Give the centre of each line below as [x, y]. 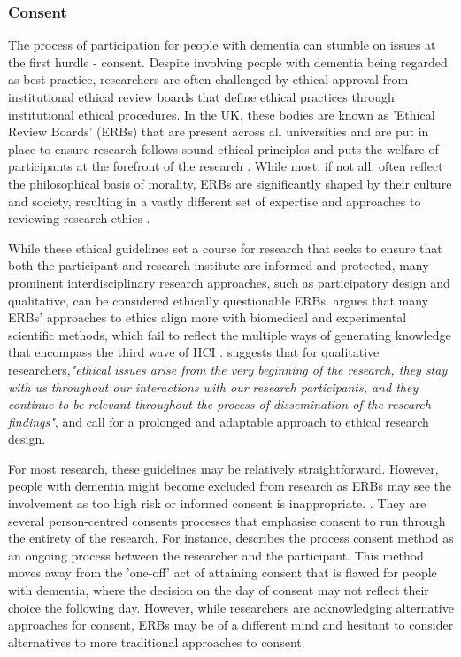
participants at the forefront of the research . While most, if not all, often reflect [226, 166]
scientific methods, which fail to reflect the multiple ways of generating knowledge [230, 334]
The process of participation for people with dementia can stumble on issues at [222, 45]
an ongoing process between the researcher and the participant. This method [216, 555]
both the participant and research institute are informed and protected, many [219, 265]
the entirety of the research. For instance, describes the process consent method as [231, 538]
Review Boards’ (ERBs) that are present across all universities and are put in [219, 131]
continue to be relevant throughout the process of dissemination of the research [219, 404]
